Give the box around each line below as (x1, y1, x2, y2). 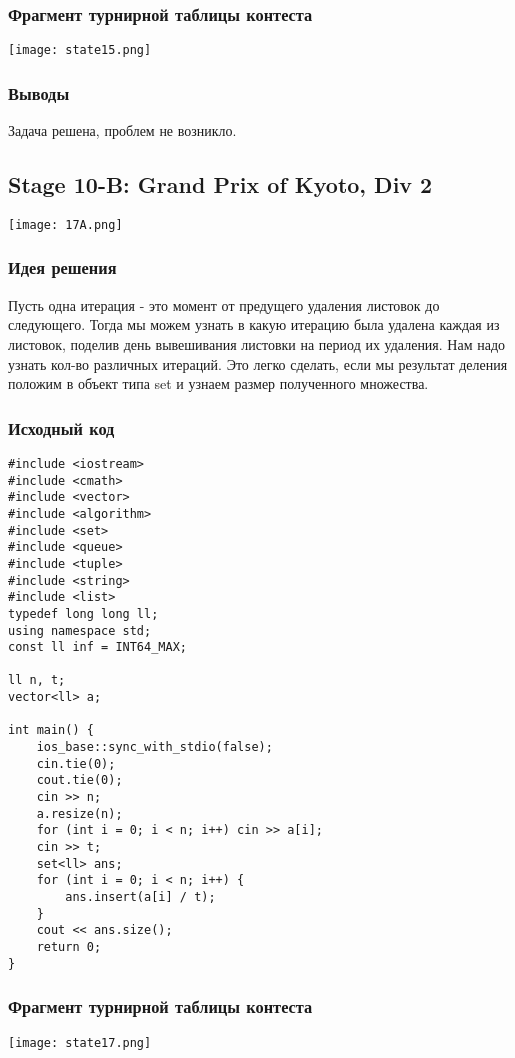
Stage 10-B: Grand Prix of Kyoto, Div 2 (8, 169, 433, 200)
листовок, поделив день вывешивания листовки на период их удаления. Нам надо (8, 333, 506, 354)
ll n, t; (8, 673, 66, 688)
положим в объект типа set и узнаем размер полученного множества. (8, 373, 429, 394)
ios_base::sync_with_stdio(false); (36, 740, 273, 755)
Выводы (8, 80, 70, 105)
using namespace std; (8, 623, 152, 638)
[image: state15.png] (8, 43, 152, 58)
